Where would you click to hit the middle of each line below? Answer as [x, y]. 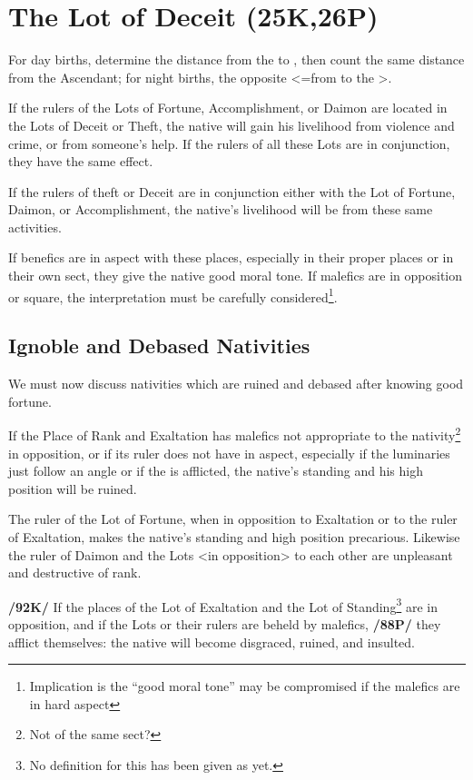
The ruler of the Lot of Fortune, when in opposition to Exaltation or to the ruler [233, 519]
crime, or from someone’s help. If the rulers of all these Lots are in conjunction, [229, 143]
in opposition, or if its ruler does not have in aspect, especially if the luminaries [229, 453]
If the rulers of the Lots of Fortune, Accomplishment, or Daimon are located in [228, 108]
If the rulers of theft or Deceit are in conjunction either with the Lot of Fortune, [232, 191]
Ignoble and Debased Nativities [159, 346]
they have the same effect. [81, 161]
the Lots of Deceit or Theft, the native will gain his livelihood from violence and [232, 125]
